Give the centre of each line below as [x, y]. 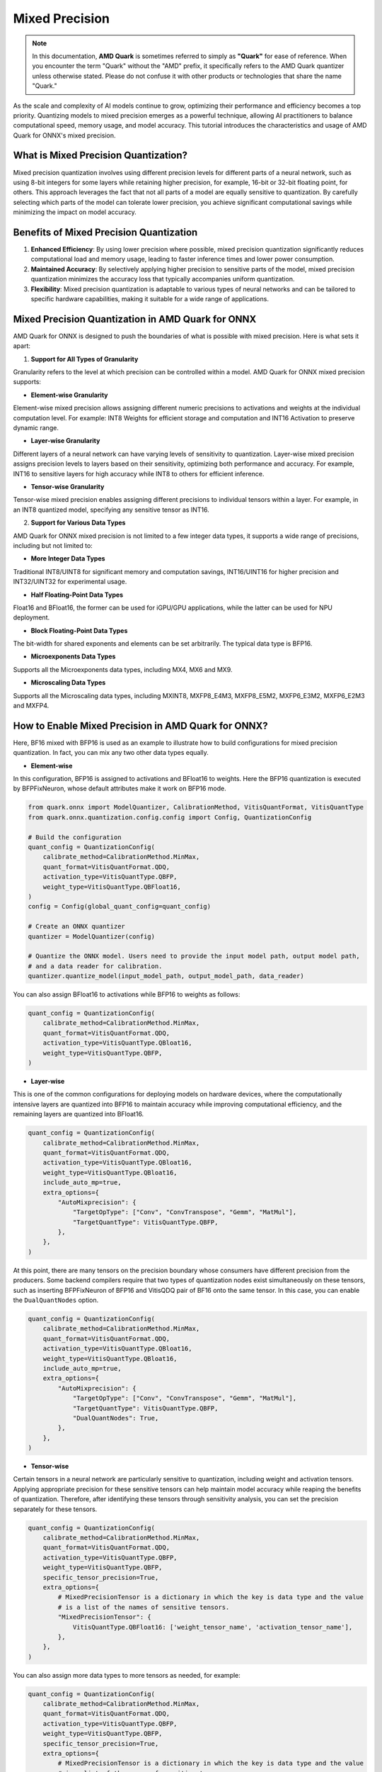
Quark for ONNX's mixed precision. [64, 135]
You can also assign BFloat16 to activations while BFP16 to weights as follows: [127, 994]
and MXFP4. [31, 706]
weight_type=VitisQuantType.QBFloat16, [112, 887]
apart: [22, 346]
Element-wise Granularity [70, 395]
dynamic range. [36, 428]
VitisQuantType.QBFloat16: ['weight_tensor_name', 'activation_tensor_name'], [213, 1627]
